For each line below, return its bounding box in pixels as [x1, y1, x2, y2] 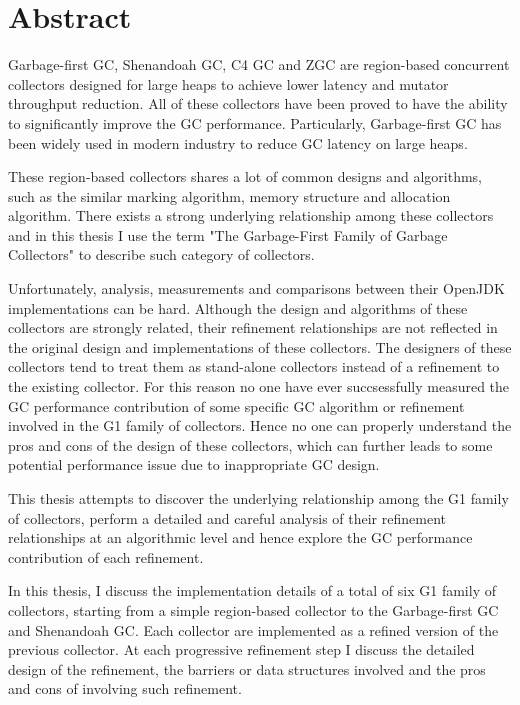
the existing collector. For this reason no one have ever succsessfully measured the [8, 376, 510, 397]
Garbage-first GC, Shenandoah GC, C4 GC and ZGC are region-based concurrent [8, 54, 510, 75]
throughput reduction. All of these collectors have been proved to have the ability [8, 93, 508, 114]
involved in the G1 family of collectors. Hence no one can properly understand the [8, 415, 512, 436]
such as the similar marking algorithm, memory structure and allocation [8, 185, 451, 206]
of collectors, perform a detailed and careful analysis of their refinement [8, 507, 446, 528]
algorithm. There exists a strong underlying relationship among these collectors [8, 205, 494, 226]
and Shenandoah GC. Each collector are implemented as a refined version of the [8, 619, 499, 640]
